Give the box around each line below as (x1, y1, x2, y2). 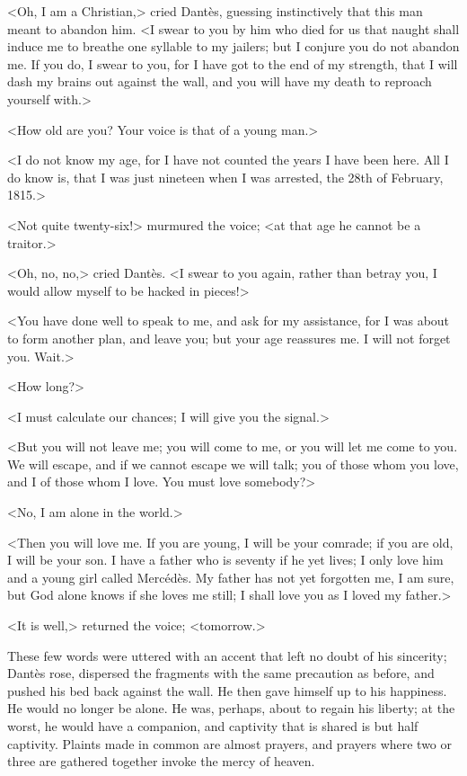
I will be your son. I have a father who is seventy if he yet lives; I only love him (7, 550, 444, 569)
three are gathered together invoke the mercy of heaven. (7, 752, 315, 771)
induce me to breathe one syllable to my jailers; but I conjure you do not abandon (7, 37, 460, 56)
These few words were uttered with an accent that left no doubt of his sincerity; (7, 646, 447, 665)
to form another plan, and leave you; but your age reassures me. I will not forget (7, 328, 451, 347)
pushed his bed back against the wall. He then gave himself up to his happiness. (7, 681, 447, 700)
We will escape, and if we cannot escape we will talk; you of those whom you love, (7, 454, 459, 473)
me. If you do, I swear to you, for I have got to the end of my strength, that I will (7, 54, 458, 73)
